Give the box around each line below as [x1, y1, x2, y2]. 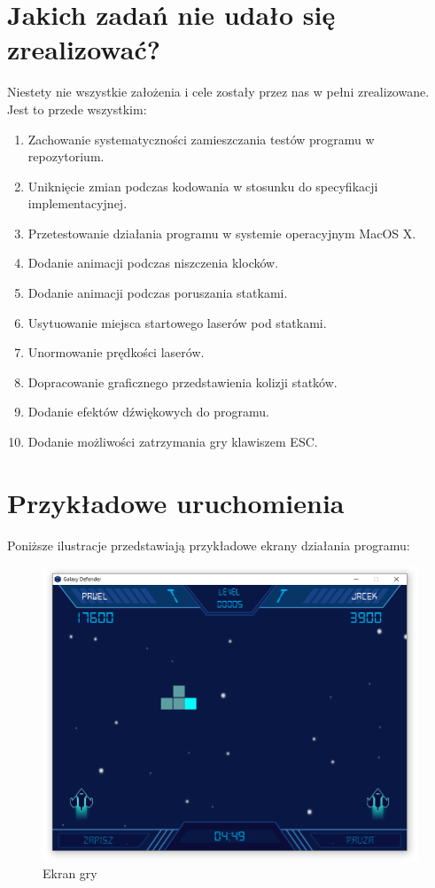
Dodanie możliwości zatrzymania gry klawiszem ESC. [27, 432, 318, 451]
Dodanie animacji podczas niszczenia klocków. [27, 253, 279, 272]
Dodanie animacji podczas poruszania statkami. [27, 284, 288, 302]
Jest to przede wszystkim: [7, 99, 147, 118]
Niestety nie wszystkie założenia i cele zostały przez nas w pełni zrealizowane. [7, 82, 430, 101]
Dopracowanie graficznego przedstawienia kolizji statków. [27, 372, 338, 391]
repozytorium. [27, 147, 105, 166]
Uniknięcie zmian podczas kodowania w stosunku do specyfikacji [27, 176, 378, 195]
